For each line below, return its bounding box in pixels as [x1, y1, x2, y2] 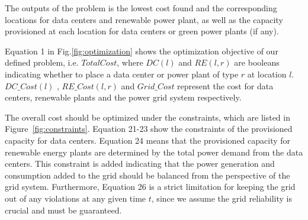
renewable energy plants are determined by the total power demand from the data [5, 145, 303, 158]
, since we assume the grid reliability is [151, 192, 292, 204]
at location [247, 67, 287, 80]
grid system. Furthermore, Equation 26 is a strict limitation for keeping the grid [5, 180, 296, 193]
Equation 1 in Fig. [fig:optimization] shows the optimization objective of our [5, 44, 278, 57]
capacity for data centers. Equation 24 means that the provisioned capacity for [5, 134, 291, 146]
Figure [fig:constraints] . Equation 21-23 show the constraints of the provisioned [5, 122, 293, 135]
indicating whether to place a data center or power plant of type [5, 67, 239, 80]
